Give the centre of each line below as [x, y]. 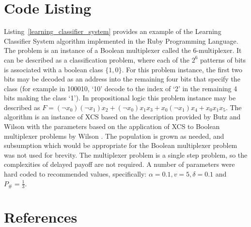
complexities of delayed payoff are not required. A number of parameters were [119, 164]
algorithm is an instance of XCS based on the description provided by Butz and [122, 117]
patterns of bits [223, 59]
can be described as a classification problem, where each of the [97, 59]
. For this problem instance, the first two [182, 69]
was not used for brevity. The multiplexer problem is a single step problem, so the [126, 154]
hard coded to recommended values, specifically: [75, 174]
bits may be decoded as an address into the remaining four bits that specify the [122, 79]
